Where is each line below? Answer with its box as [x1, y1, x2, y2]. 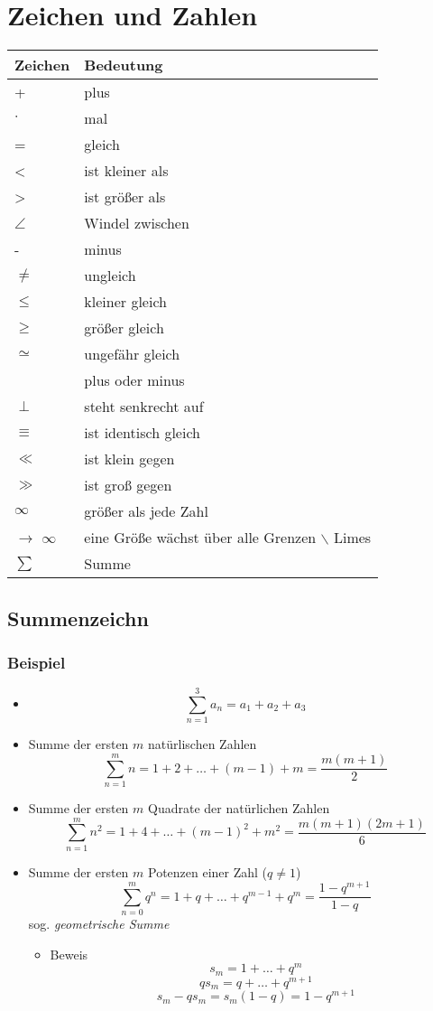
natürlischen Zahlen [148, 735, 257, 754]
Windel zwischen [84, 212, 189, 234]
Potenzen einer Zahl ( [148, 862, 268, 881]
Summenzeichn [7, 604, 149, 632]
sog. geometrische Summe [28, 914, 170, 933]
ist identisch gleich [84, 422, 200, 444]
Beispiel [7, 651, 66, 673]
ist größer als [84, 186, 166, 208]
